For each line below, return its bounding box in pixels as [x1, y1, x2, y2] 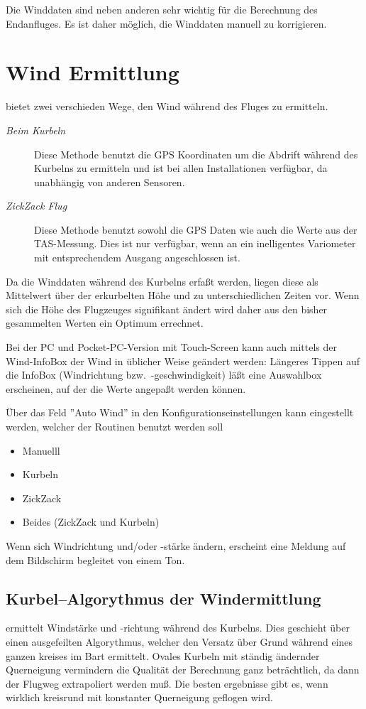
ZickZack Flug [6, 198, 67, 213]
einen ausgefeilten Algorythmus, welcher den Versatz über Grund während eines [6, 634, 353, 649]
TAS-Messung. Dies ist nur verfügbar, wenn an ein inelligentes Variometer [34, 236, 356, 251]
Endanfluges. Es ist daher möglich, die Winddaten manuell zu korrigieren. [6, 16, 327, 31]
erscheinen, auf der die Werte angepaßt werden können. [6, 381, 246, 396]
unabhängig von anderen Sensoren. [34, 174, 185, 189]
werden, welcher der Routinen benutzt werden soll [6, 419, 223, 433]
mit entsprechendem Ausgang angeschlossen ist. [34, 250, 240, 265]
